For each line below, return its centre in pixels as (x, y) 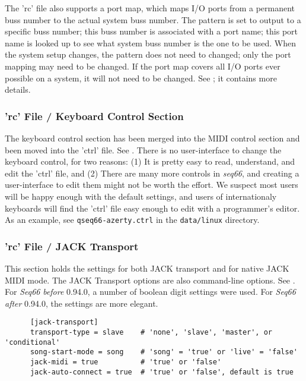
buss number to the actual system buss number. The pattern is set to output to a (153, 19)
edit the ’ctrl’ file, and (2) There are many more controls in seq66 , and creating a (152, 173)
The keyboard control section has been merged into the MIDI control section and (152, 138)
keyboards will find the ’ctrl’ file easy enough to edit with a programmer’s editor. (152, 208)
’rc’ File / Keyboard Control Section (94, 116)
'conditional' (33, 342)
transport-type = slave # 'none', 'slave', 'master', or (151, 333)
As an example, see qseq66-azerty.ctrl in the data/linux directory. (132, 220)
